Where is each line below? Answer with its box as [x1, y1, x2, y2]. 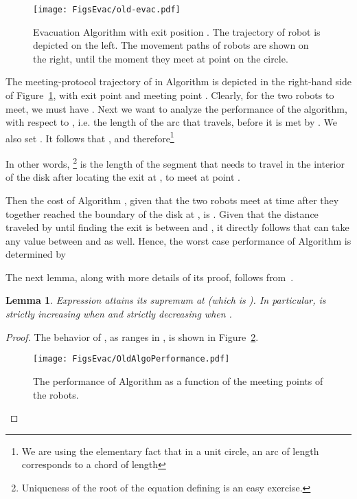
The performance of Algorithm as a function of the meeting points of [33, 373, 323, 388]
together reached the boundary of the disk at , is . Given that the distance [5, 206, 319, 221]
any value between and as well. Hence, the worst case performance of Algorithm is [5, 233, 352, 247]
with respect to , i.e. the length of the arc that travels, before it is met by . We [5, 115, 337, 129]
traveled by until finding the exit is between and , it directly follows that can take [5, 220, 349, 234]
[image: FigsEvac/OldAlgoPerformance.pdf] [33, 354, 230, 364]
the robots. [33, 387, 79, 401]
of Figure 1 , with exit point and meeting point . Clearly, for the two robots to [5, 88, 334, 102]
